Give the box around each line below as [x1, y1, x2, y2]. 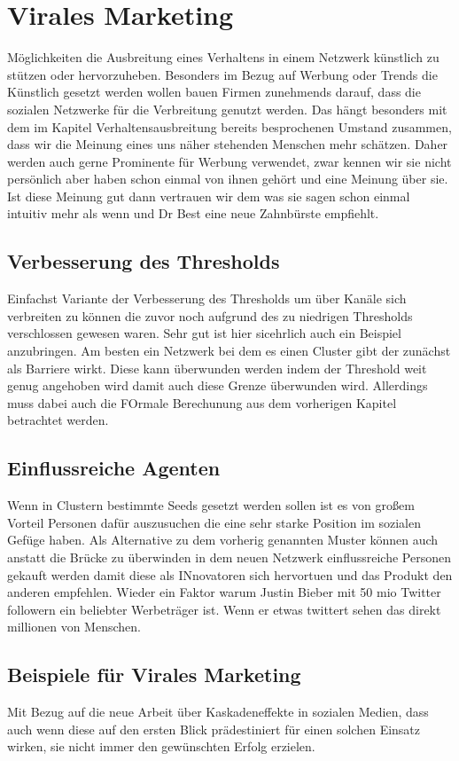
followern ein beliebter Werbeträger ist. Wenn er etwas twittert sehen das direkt [7, 600, 441, 618]
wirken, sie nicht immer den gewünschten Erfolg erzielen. [7, 737, 315, 756]
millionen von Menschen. [7, 617, 141, 636]
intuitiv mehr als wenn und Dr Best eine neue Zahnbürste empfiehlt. [7, 204, 379, 223]
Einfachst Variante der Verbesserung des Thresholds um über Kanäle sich [7, 289, 407, 308]
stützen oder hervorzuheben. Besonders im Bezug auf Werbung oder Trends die [7, 65, 438, 83]
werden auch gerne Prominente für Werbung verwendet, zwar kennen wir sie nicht [7, 152, 452, 170]
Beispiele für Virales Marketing [7, 661, 301, 688]
